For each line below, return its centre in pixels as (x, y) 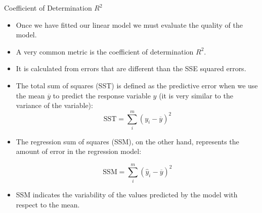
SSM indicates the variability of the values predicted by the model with (127, 195)
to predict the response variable (102, 95)
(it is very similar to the (196, 95)
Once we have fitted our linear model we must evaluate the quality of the (129, 24)
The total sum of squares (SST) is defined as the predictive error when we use (137, 85)
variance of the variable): (54, 105)
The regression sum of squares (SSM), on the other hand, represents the (127, 141)
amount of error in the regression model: (79, 151)
